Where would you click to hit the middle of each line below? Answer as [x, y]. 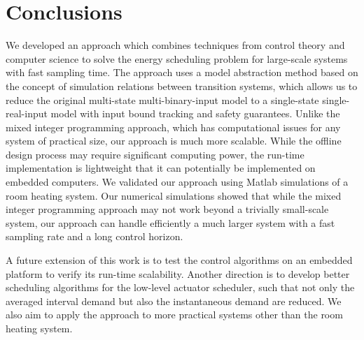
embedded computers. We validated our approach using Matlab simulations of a [177, 182]
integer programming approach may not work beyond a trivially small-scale [167, 209]
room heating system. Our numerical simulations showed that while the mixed [174, 195]
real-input [27, 113]
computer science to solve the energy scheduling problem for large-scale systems [177, 58]
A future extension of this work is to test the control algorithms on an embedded [179, 260]
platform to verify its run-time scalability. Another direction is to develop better [178, 273]
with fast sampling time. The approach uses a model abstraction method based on [182, 72]
